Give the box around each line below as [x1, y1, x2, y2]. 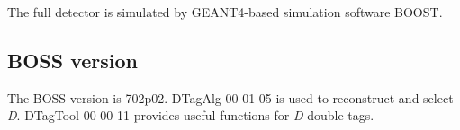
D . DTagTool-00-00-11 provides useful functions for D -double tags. [7, 106, 374, 125]
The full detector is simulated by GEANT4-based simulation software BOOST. [7, 3, 443, 21]
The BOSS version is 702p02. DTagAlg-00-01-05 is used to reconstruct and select [7, 88, 454, 107]
